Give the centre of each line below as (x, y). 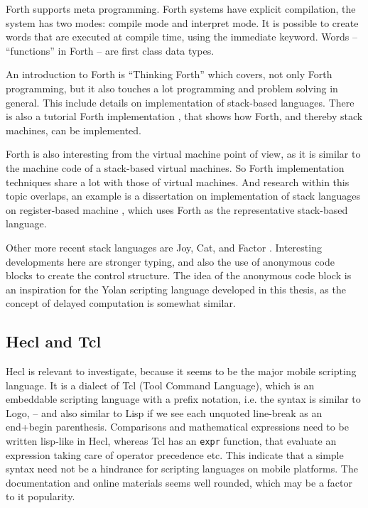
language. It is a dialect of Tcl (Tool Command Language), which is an (160, 385)
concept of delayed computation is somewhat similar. (121, 303)
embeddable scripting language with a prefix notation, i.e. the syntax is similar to (183, 399)
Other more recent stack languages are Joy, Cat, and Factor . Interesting (164, 247)
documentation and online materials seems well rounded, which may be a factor (179, 482)
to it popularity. (40, 496)
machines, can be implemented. (74, 130)
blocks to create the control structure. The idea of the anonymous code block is (179, 275)
